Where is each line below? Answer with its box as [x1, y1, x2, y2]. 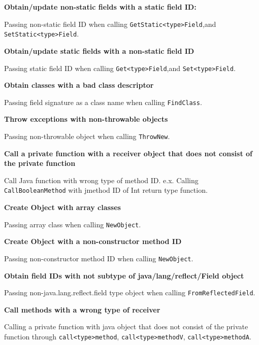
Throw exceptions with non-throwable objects [4, 114, 168, 124]
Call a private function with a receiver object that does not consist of [4, 148, 252, 158]
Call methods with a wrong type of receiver [4, 304, 160, 315]
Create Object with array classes [4, 202, 121, 213]
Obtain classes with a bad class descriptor [4, 80, 154, 90]
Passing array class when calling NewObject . [4, 219, 141, 229]
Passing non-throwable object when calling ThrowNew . [4, 131, 170, 141]
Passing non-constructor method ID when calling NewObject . [4, 253, 193, 263]
